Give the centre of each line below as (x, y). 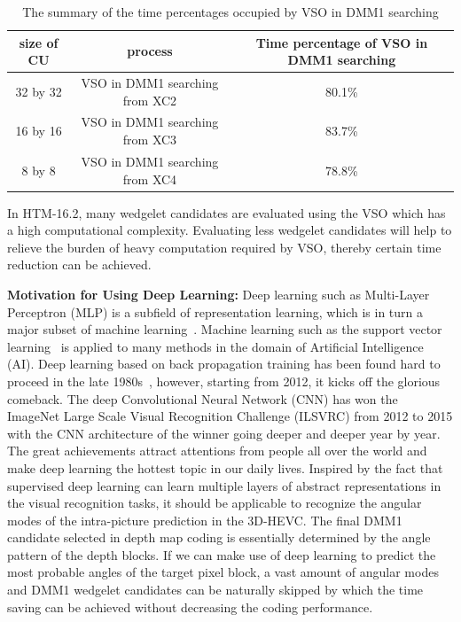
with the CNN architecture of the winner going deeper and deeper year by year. (224, 433)
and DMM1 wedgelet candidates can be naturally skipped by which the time (215, 590)
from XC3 (150, 140)
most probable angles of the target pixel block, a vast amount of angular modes (223, 572)
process (150, 51)
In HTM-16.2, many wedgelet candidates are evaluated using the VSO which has (227, 212)
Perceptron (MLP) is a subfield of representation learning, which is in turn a (215, 311)
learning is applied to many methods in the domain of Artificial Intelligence (215, 346)
